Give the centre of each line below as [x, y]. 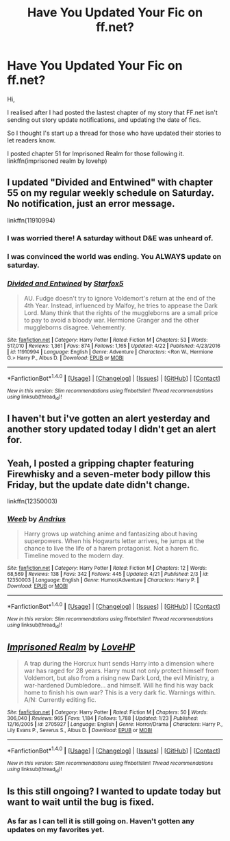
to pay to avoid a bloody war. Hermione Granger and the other [112, 320]
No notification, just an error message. [91, 204]
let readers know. [31, 140]
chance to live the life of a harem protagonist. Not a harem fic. [111, 549]
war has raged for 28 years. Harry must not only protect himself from [121, 671]
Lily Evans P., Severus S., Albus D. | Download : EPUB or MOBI [80, 731]
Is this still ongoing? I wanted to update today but [114, 791]
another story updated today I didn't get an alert [112, 429]
